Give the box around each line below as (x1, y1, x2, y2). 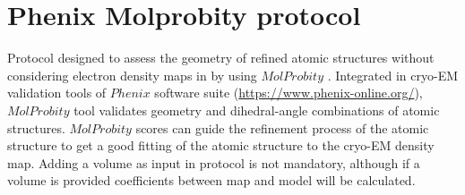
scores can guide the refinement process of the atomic (135, 118, 429, 137)
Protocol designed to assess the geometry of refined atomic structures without (7, 48, 435, 67)
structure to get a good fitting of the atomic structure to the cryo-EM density (7, 136, 435, 155)
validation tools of (7, 83, 107, 102)
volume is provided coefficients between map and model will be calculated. (7, 171, 416, 190)
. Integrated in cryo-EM (327, 65, 459, 84)
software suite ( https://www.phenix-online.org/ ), (154, 83, 423, 102)
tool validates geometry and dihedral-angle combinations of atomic (73, 100, 440, 119)
